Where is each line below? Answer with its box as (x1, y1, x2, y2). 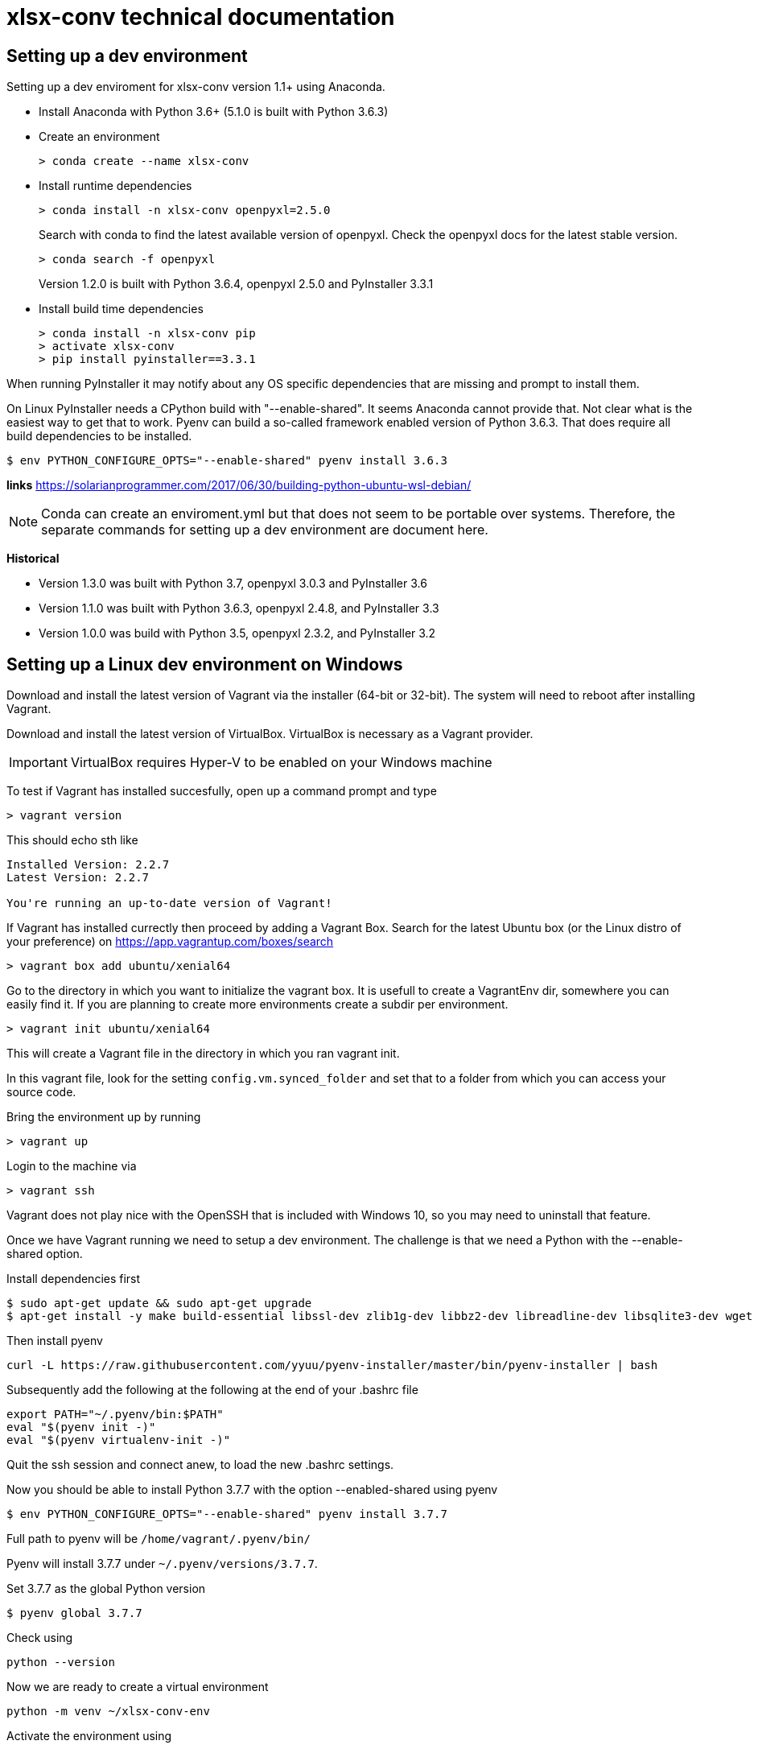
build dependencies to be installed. (6, 429, 192, 443)
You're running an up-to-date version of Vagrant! (6, 897, 332, 910)
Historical (6, 551, 60, 566)
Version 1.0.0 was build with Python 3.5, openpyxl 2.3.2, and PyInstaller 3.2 (39, 626, 436, 641)
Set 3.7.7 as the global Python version (6, 1582, 206, 1596)
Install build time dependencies (39, 302, 204, 316)
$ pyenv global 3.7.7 (6, 1607, 142, 1620)
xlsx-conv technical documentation (6, 3, 395, 31)
